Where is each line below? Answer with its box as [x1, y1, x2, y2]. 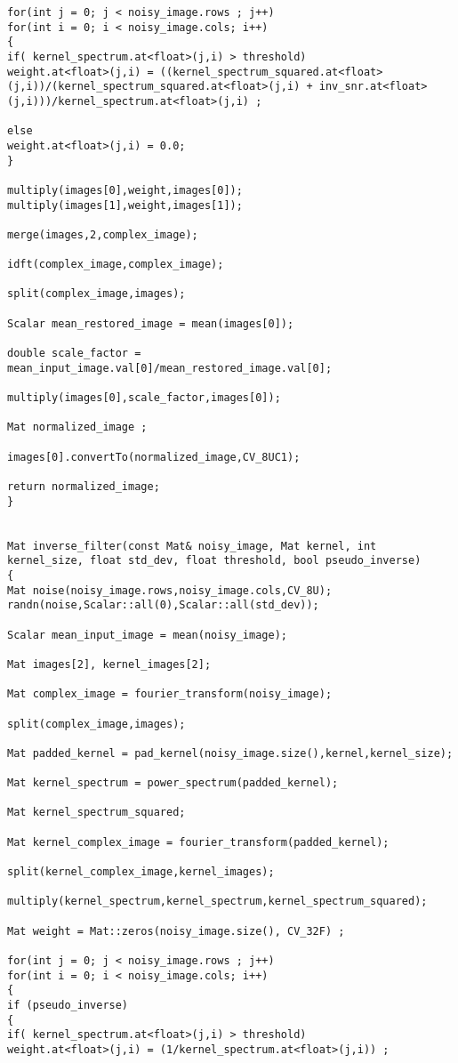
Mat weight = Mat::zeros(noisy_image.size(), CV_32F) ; [7, 924, 345, 938]
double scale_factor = [7, 347, 141, 360]
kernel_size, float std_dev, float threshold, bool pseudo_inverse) [7, 554, 422, 568]
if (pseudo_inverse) [7, 998, 129, 1011]
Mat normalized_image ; [7, 421, 148, 434]
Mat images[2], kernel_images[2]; [7, 657, 212, 671]
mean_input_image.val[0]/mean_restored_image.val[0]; [7, 361, 333, 374]
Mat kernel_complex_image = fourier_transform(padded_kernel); [7, 835, 390, 849]
